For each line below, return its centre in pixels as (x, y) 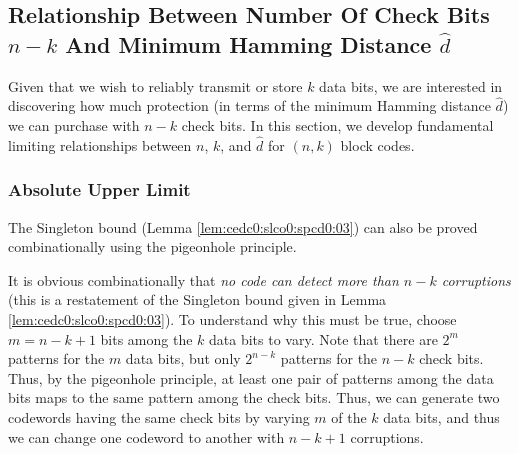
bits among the (146, 338)
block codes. (377, 144)
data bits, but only (183, 358)
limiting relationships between (100, 144)
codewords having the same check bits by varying (159, 416)
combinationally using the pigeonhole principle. (152, 246)
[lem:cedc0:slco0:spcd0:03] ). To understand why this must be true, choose (232, 319)
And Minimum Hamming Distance (248, 43)
